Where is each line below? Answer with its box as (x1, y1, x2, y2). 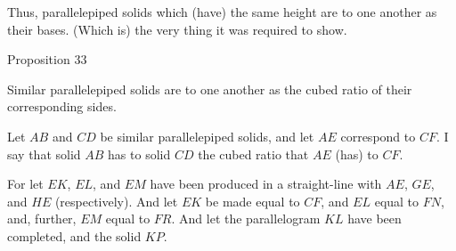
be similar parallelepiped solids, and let (100, 126, 314, 145)
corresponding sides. (7, 97, 117, 116)
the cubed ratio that (198, 144, 309, 163)
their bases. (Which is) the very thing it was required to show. (7, 20, 347, 38)
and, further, (7, 209, 77, 228)
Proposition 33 (7, 50, 87, 69)
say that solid (7, 144, 81, 163)
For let (7, 174, 44, 193)
